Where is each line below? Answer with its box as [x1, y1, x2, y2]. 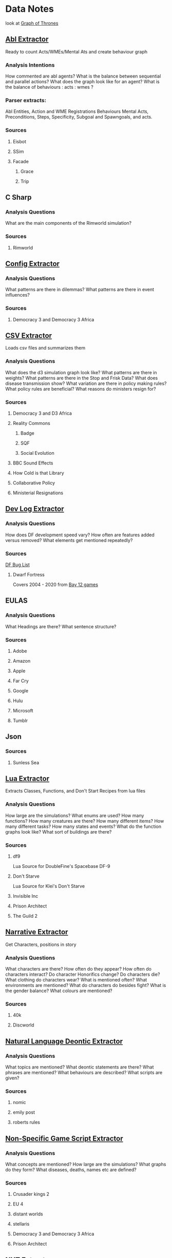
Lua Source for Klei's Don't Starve [12, 883, 85, 889]
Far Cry [12, 678, 29, 684]
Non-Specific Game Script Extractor [5, 1134, 123, 1143]
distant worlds [12, 1211, 43, 1217]
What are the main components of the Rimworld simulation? [5, 220, 132, 226]
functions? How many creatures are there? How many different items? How [5, 818, 164, 824]
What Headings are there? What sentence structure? [5, 623, 117, 629]
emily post [12, 1109, 35, 1115]
